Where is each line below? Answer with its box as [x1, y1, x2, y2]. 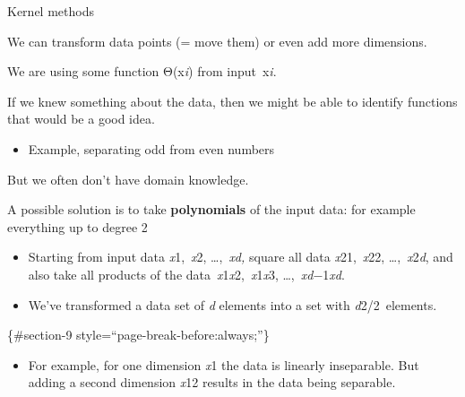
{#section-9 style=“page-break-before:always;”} [7, 325, 270, 344]
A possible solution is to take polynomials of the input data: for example [7, 200, 416, 219]
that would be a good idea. [7, 109, 155, 128]
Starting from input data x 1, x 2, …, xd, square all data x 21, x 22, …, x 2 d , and [28, 247, 453, 266]
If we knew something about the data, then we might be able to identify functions [7, 91, 458, 110]
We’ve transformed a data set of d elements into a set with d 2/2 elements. [28, 295, 437, 314]
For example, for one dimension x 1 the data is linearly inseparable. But [28, 355, 419, 374]
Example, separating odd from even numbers [28, 139, 275, 158]
